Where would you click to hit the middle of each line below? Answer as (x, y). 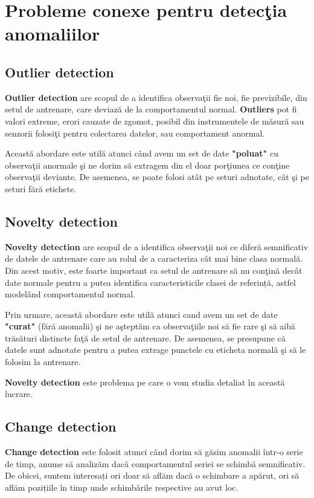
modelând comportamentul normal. (70, 294)
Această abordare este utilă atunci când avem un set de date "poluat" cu (142, 153)
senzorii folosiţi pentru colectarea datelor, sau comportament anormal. (135, 133)
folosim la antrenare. (43, 362)
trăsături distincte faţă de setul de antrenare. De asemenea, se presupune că (145, 338)
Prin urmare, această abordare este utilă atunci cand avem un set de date (141, 314)
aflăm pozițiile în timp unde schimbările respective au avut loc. (122, 487)
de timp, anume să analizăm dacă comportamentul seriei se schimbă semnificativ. (155, 463)
